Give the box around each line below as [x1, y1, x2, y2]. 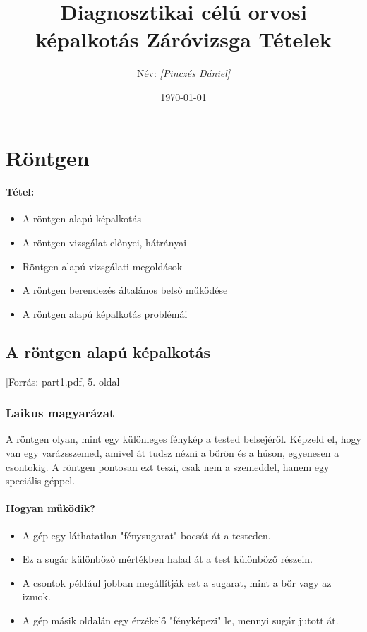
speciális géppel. [6, 473, 76, 488]
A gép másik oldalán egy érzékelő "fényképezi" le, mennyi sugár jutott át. [22, 613, 339, 628]
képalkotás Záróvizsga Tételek [35, 25, 332, 54]
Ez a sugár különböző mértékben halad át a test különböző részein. [22, 551, 313, 566]
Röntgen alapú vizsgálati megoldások [22, 258, 183, 273]
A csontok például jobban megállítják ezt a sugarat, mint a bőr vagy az [22, 575, 332, 590]
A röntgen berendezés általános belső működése [22, 282, 228, 297]
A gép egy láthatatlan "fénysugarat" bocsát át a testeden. [22, 527, 271, 542]
